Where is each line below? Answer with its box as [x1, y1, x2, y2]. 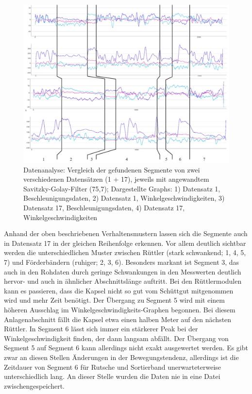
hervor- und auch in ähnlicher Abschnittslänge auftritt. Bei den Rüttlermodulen [4, 276, 242, 286]
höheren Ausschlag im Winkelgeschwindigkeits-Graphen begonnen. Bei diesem [4, 305, 235, 315]
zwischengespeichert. [4, 380, 65, 391]
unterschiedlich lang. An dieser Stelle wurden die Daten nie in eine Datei [4, 371, 220, 381]
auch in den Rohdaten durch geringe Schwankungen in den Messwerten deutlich [4, 266, 241, 276]
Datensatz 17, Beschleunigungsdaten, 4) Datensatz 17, [23, 203, 185, 213]
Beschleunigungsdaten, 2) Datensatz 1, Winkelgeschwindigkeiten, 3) [23, 193, 225, 203]
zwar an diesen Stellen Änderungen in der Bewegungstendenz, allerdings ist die [4, 352, 239, 362]
